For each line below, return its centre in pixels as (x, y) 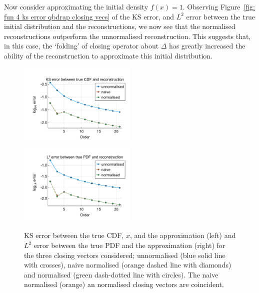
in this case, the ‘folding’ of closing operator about (81, 46)
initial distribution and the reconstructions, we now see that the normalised (120, 26)
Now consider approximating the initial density (76, 6)
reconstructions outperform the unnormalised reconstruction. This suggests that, (127, 36)
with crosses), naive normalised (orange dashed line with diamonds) (128, 265)
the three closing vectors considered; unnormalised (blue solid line (125, 255)
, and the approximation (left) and (183, 235)
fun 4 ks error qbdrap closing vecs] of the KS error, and (89, 16)
